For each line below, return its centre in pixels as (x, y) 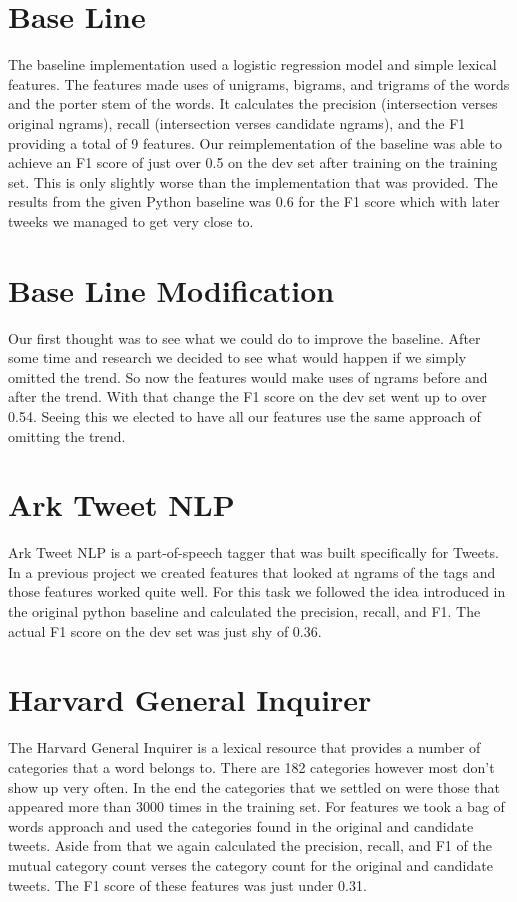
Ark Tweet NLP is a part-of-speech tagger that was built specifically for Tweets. (253, 552)
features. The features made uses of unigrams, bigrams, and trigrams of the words (259, 83)
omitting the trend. (67, 435)
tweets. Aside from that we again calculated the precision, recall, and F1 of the (250, 845)
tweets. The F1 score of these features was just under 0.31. (187, 884)
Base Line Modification (171, 289)
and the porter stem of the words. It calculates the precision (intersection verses (253, 103)
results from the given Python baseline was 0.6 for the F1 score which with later (254, 201)
